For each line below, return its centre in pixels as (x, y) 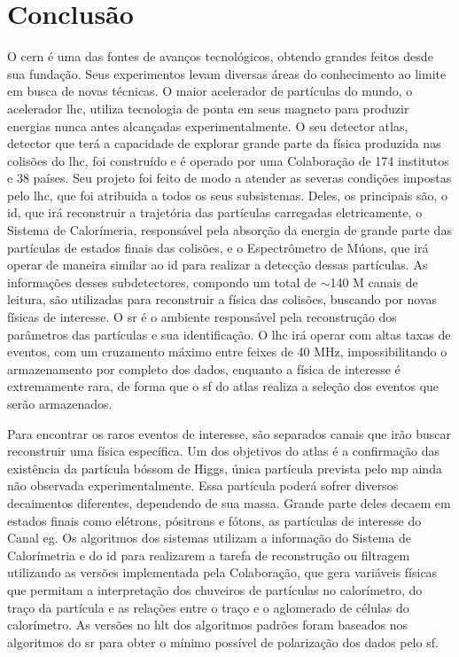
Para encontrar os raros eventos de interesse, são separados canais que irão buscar (229, 433)
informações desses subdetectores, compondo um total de (162, 282)
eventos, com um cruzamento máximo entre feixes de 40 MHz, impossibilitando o (227, 352)
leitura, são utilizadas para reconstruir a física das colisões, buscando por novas (222, 299)
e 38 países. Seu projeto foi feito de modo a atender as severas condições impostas (229, 178)
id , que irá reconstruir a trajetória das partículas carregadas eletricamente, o (215, 212)
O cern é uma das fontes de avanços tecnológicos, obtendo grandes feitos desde (220, 56)
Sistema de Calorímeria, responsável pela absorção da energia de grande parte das (229, 230)
